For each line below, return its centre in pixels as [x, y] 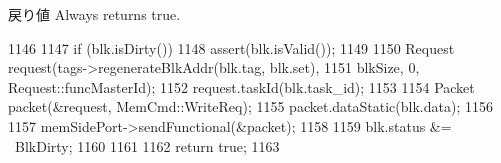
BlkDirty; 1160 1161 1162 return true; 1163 [147, 145]
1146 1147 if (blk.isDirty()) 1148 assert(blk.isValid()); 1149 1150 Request [231, 47]
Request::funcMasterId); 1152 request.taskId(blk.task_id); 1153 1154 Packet [241, 86]
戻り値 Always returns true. [94, 14]
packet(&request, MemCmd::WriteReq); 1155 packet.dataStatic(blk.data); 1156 [250, 106]
